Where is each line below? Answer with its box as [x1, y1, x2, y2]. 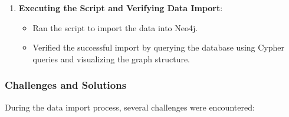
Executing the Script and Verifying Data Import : [18, 2, 223, 14]
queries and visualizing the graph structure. [32, 52, 191, 65]
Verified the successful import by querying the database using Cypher [32, 41, 284, 54]
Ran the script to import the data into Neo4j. [32, 21, 198, 34]
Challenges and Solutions [5, 78, 127, 92]
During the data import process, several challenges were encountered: [5, 101, 255, 113]
